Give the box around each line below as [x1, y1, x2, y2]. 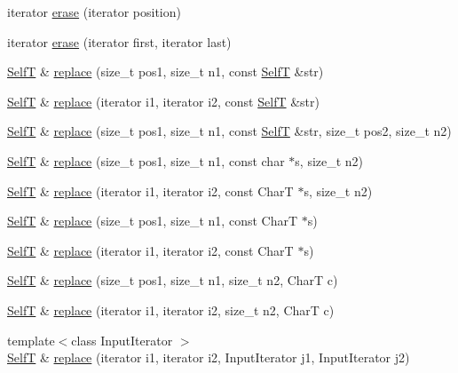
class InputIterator [71, 330, 173, 349]
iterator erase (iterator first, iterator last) [7, 32, 232, 51]
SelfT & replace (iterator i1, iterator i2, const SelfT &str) [7, 91, 320, 110]
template [7, 330, 55, 349]
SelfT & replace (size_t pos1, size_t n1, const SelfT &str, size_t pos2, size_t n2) [7, 122, 452, 140]
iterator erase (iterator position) [7, 3, 181, 20]
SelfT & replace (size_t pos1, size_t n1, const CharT [7, 211, 298, 230]
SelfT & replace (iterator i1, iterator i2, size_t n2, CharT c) [7, 300, 335, 319]
